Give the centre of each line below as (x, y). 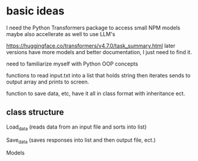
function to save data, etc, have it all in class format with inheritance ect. (96, 93)
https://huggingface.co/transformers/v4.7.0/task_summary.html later (91, 46)
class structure (35, 112)
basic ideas (35, 11)
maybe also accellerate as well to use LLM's (61, 34)
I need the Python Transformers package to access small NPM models (93, 28)
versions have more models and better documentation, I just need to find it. (99, 52)
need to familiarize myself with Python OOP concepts (72, 64)
